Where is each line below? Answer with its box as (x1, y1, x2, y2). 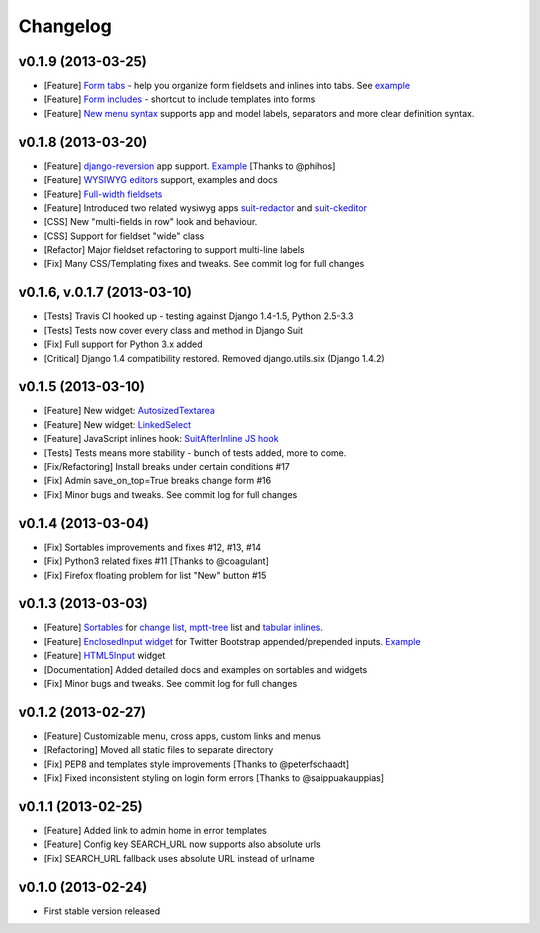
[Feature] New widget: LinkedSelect (43, 418, 192, 430)
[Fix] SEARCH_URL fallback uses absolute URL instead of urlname (43, 852, 315, 864)
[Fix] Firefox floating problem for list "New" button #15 (43, 569, 267, 581)
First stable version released (43, 905, 161, 917)
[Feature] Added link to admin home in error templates (43, 824, 267, 836)
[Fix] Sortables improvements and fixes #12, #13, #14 (43, 541, 262, 553)
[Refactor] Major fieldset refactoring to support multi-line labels (43, 244, 305, 256)
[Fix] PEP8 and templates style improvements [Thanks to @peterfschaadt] (43, 758, 350, 770)
